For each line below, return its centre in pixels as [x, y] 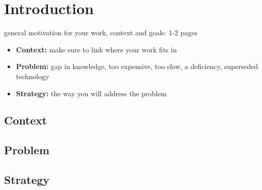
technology [33, 76]
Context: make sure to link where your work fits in [96, 49]
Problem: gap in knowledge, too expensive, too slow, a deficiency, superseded [137, 66]
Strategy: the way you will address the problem [91, 93]
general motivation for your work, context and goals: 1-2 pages [101, 33]
